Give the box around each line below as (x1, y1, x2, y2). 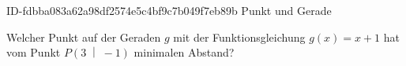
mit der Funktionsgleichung (173, 28, 306, 45)
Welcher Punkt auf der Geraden (6, 28, 161, 45)
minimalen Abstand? (133, 44, 235, 60)
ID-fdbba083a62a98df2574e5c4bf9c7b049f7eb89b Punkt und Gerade (6, 2, 332, 18)
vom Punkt (6, 44, 61, 60)
